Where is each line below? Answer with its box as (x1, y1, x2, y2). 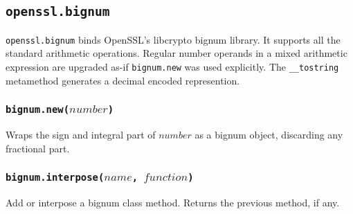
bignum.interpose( (6, 172, 105, 184)
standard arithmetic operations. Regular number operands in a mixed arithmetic (6, 46, 347, 60)
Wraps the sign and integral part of (6, 127, 156, 142)
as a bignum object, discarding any (194, 127, 343, 142)
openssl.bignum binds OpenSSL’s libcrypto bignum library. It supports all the (6, 32, 341, 46)
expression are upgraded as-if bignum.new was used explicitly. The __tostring (6, 60, 339, 74)
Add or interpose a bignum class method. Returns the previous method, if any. (6, 195, 340, 210)
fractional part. (6, 141, 70, 155)
